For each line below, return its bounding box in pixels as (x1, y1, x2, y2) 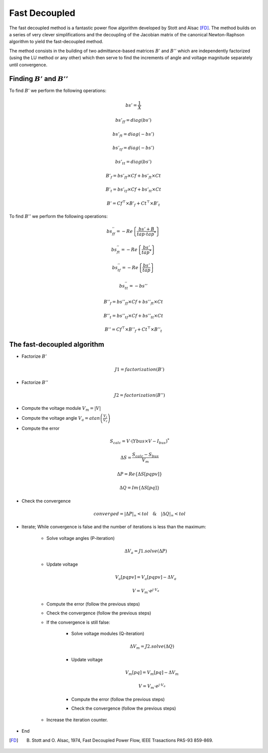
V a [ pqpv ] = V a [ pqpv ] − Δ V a (115, 574, 177, 581)
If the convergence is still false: (46, 619, 110, 625)
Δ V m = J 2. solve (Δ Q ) (130, 644, 175, 650)
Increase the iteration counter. (46, 717, 108, 723)
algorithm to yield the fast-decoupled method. (9, 39, 104, 45)
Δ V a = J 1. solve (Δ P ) (124, 548, 167, 555)
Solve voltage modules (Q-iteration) (71, 631, 144, 636)
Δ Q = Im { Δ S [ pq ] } (119, 485, 160, 491)
